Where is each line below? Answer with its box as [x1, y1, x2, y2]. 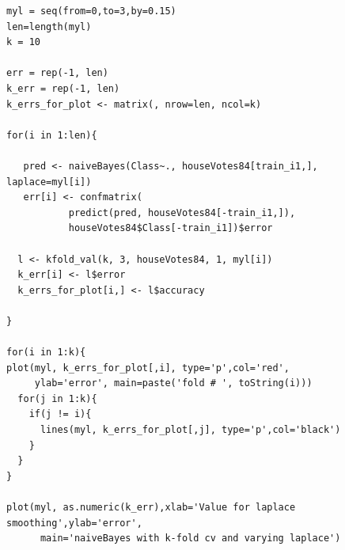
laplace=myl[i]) [6, 176, 92, 188]
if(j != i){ [28, 408, 92, 420]
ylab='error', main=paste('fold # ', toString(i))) [34, 377, 313, 389]
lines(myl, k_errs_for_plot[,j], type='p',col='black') [40, 424, 341, 436]
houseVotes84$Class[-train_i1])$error [68, 222, 273, 234]
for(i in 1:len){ [6, 129, 97, 141]
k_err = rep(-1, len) [6, 82, 120, 94]
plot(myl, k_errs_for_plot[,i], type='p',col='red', [6, 362, 290, 374]
